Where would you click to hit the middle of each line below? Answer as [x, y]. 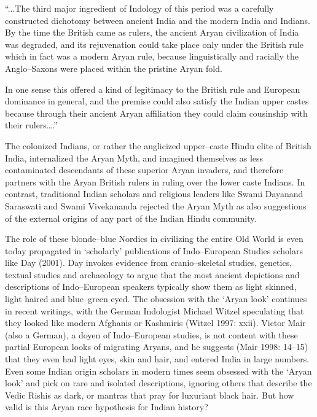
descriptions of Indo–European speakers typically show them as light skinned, [151, 286]
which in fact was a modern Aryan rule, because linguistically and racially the [152, 56]
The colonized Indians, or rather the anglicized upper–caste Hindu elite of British [158, 145]
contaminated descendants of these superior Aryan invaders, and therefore [144, 170]
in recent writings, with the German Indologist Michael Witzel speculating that [155, 310]
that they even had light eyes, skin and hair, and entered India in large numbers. [157, 359]
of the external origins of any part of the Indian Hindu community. [131, 218]
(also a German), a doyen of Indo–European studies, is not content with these [151, 334]
